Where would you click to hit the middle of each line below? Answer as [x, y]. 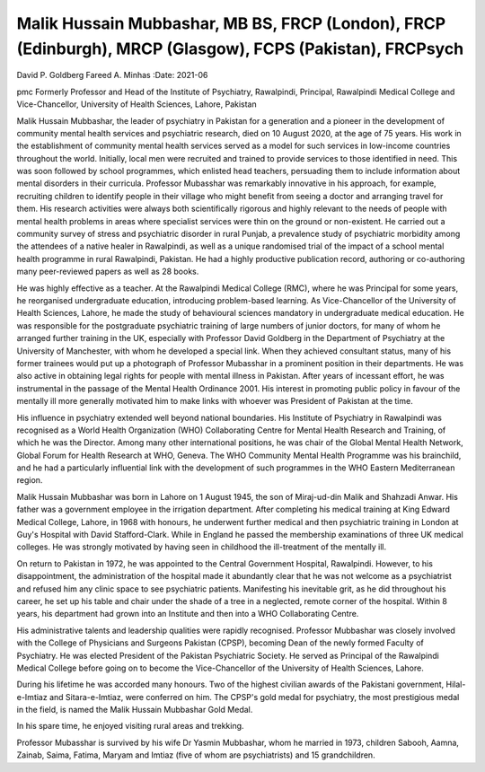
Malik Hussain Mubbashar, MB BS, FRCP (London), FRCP [231, 23]
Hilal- [456, 684]
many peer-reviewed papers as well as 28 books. [108, 272]
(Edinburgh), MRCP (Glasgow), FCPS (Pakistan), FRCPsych [240, 48]
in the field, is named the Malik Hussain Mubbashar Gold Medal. [135, 710]
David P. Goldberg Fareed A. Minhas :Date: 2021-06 [112, 75]
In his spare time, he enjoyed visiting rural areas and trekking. [130, 726]
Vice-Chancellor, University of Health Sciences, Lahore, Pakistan [137, 104]
